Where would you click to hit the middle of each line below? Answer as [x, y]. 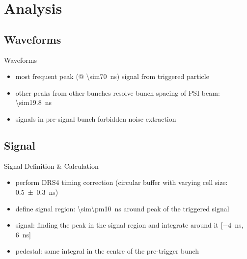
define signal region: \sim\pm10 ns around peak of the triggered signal [122, 208]
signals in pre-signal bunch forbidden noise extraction [96, 118]
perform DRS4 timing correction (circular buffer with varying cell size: [122, 182]
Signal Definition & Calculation [51, 166]
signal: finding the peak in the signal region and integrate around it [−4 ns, [129, 225]
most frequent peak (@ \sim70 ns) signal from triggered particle [112, 76]
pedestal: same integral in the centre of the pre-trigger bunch [107, 251]
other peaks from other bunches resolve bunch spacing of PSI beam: [118, 92]
